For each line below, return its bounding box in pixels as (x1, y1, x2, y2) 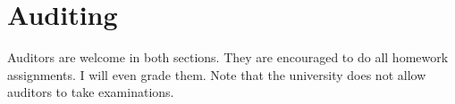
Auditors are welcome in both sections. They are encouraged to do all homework (7, 48, 449, 67)
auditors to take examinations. (7, 83, 174, 101)
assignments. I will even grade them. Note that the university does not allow (7, 65, 426, 84)
